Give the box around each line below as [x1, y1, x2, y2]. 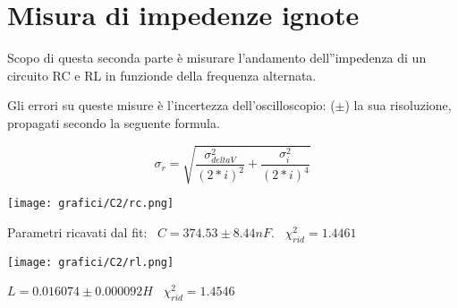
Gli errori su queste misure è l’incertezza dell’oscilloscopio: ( [7, 96, 335, 115]
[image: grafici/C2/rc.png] [7, 197, 174, 210]
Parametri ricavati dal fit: [7, 222, 148, 241]
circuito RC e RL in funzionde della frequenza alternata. [7, 65, 317, 84]
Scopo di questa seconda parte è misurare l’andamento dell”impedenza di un [7, 48, 427, 67]
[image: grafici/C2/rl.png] [7, 255, 174, 269]
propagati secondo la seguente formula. [7, 113, 220, 132]
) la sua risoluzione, [344, 96, 452, 115]
